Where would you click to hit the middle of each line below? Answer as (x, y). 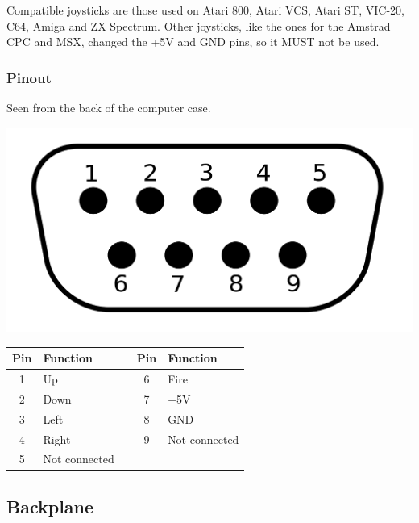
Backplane (50, 506)
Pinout (29, 77)
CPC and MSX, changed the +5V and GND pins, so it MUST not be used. (193, 42)
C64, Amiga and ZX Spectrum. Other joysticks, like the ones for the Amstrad (199, 25)
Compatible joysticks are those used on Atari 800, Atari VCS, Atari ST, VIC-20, (205, 10)
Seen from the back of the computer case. (109, 107)
